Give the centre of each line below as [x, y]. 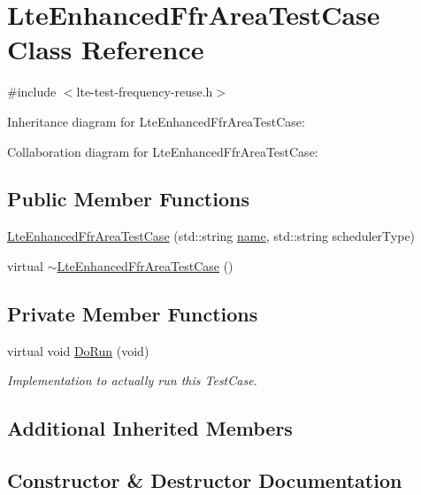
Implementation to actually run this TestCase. [132, 380]
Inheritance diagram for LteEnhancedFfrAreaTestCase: [156, 121]
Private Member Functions [133, 313]
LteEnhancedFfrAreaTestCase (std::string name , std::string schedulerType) [211, 236]
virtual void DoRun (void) [78, 350]
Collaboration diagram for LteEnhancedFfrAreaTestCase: [163, 151]
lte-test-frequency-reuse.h [145, 92]
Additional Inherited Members [150, 428]
